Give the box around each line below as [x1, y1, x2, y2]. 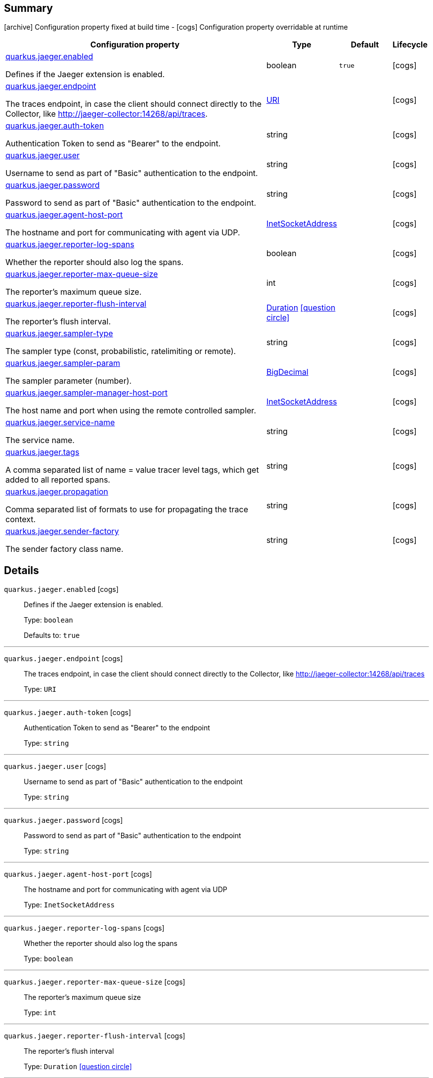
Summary [4, 2, 53, 14]
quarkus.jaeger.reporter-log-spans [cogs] [4, 924, 165, 933]
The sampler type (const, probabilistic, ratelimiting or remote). [5, 346, 236, 357]
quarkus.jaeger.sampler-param [5, 358, 120, 368]
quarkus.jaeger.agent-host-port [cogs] [4, 870, 152, 879]
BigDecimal [266, 367, 308, 377]
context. [5, 514, 36, 525]
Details [4, 564, 39, 577]
